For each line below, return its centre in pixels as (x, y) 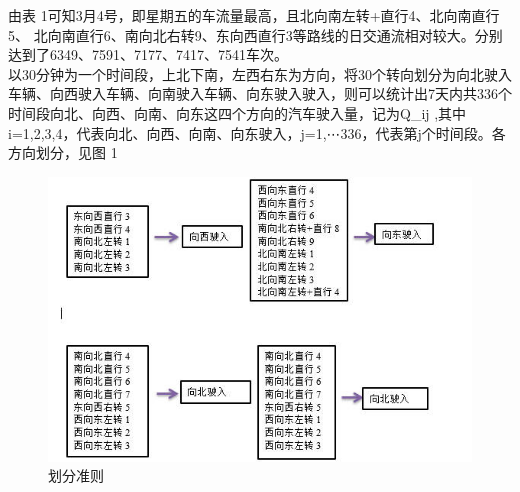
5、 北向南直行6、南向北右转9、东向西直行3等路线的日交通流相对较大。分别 (255, 34)
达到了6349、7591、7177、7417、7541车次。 (148, 54)
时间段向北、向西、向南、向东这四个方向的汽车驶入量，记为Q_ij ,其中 (237, 112)
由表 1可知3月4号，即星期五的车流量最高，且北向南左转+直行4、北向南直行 (254, 15)
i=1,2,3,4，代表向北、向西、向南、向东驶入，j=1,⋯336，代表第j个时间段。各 (257, 132)
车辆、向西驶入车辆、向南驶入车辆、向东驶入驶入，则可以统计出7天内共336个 (260, 93)
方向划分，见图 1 (63, 152)
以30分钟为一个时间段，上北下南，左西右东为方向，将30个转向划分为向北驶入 (260, 73)
